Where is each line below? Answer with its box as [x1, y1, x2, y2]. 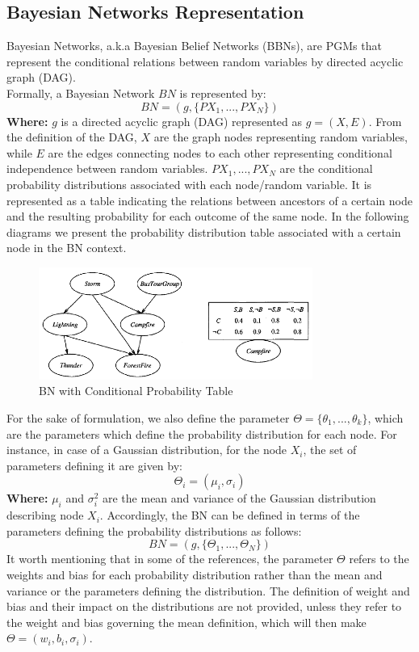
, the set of [303, 441, 357, 458]
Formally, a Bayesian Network [6, 84, 155, 101]
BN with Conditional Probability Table [39, 382, 233, 399]
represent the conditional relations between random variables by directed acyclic [6, 53, 404, 69]
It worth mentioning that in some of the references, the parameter [6, 550, 333, 567]
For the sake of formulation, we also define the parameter [6, 409, 290, 426]
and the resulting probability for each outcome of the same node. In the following [6, 208, 409, 225]
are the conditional [279, 160, 373, 177]
